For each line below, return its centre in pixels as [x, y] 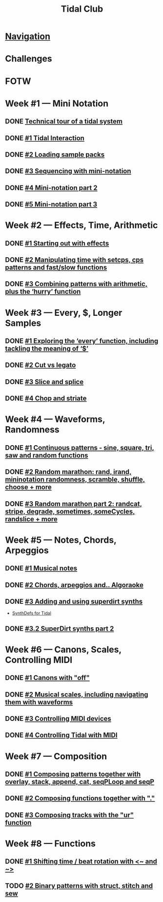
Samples [23, 323]
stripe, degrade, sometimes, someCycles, [70, 511]
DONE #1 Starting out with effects [57, 243]
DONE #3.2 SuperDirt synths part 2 [60, 628]
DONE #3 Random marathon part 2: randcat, [74, 504]
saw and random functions [47, 455]
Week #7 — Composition [56, 756]
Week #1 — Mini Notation [57, 103]
